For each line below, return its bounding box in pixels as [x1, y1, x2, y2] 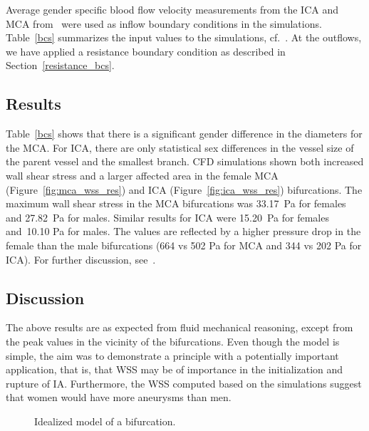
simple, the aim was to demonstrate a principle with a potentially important [6, 348, 339, 363]
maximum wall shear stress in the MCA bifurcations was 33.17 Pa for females [6, 196, 346, 211]
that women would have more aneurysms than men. [6, 390, 232, 405]
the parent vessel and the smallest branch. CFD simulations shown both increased [6, 154, 364, 169]
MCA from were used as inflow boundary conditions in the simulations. [6, 16, 322, 31]
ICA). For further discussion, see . [6, 251, 156, 266]
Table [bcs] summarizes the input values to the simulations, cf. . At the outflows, [6, 30, 362, 45]
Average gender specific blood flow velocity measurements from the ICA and [6, 2, 339, 16]
